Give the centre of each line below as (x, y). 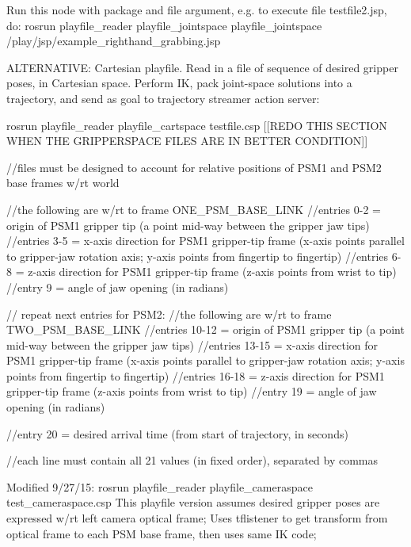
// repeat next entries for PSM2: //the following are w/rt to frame (169, 314)
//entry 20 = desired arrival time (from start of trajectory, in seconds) (177, 433)
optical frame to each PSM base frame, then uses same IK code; (162, 533)
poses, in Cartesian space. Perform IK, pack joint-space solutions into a (179, 83)
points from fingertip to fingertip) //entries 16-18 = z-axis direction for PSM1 (196, 375)
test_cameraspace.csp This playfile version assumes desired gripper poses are (193, 502)
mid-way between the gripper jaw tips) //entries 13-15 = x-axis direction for (192, 344)
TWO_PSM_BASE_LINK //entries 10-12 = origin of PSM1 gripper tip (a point (205, 329)
